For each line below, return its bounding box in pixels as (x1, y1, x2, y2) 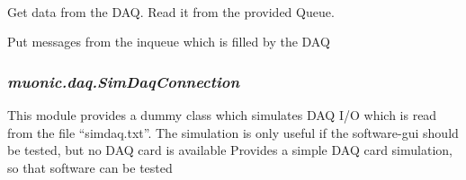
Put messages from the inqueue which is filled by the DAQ (7, 32, 330, 51)
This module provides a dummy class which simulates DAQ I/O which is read (7, 106, 437, 124)
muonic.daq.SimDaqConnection (7, 70, 240, 92)
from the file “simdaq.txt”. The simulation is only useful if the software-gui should (7, 123, 459, 141)
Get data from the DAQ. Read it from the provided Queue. (7, 2, 335, 21)
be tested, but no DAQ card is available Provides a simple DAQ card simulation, (7, 141, 453, 159)
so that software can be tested (7, 158, 173, 176)
